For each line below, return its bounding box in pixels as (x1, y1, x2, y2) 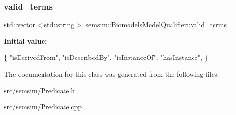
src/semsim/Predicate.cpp (4, 101, 82, 112)
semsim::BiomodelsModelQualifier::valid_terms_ (86, 19, 232, 30)
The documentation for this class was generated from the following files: (4, 69, 219, 78)
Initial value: (4, 36, 47, 46)
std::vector (4, 19, 35, 30)
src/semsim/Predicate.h (4, 85, 75, 95)
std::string (44, 19, 75, 30)
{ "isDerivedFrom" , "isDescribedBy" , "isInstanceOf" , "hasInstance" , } (4, 52, 208, 62)
